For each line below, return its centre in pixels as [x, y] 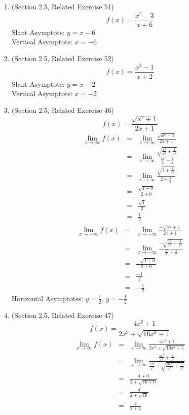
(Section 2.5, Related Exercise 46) [63, 110]
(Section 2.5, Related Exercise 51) [63, 6]
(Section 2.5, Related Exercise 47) [63, 315]
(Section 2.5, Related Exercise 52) [63, 58]
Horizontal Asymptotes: [47, 298]
